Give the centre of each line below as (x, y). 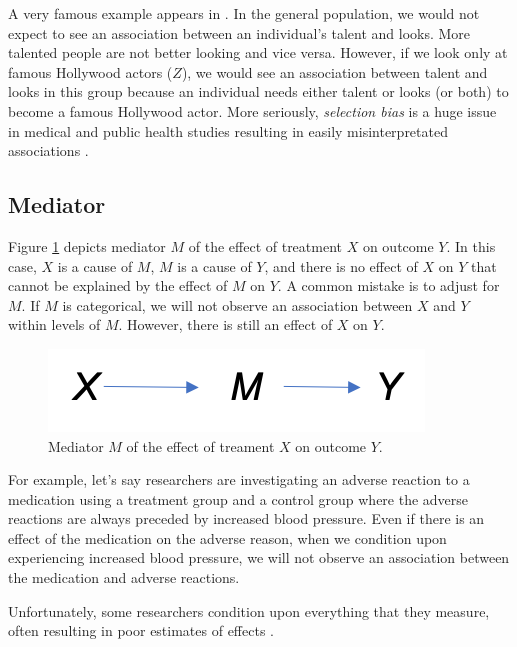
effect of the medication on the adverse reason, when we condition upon (227, 537)
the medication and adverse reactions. (124, 577)
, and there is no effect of (341, 265)
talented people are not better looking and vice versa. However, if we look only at (258, 52)
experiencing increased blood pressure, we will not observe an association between (259, 557)
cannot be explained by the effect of (118, 285)
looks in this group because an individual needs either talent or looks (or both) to (258, 91)
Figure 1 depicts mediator (87, 245)
